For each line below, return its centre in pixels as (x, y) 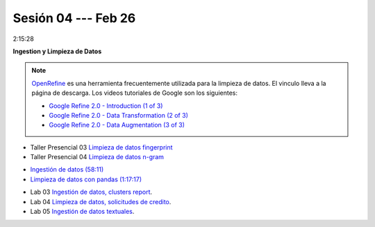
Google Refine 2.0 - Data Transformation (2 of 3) (119, 115)
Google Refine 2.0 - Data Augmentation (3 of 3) (117, 125)
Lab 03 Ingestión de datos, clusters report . (91, 192)
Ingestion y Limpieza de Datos (57, 51)
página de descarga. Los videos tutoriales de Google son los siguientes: (135, 93)
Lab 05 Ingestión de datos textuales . (82, 212)
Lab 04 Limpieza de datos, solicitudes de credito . (101, 201)
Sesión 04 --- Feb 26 (74, 18)
